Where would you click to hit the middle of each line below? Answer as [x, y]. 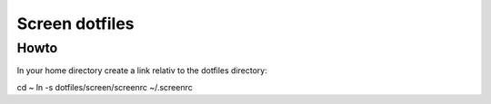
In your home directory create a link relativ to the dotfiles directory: [142, 71]
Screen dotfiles [76, 24]
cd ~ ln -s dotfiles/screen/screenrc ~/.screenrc [105, 87]
